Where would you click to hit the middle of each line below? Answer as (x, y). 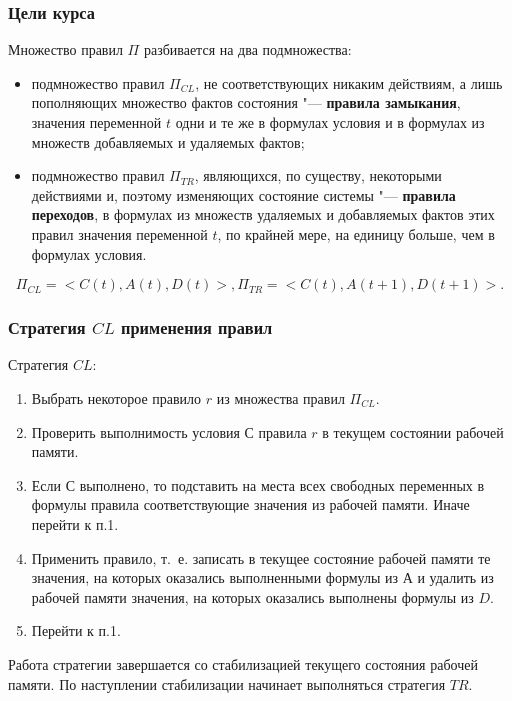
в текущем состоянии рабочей (413, 431)
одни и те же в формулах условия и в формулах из (330, 122)
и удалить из (455, 577)
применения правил (197, 327)
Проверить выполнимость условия (135, 431)
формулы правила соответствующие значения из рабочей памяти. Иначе (250, 504)
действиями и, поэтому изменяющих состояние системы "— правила (243, 194)
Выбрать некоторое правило (116, 397)
